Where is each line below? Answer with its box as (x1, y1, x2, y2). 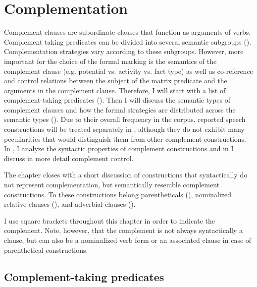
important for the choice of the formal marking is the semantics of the (4, 56, 217, 66)
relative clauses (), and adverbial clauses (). (4, 199, 136, 209)
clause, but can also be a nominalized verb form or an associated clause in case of (4, 235, 252, 245)
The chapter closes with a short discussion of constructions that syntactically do (4, 170, 248, 180)
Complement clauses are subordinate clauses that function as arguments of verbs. (4, 27, 251, 37)
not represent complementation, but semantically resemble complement (4, 179, 220, 190)
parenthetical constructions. (4, 244, 88, 255)
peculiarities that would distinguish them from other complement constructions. (4, 133, 247, 144)
